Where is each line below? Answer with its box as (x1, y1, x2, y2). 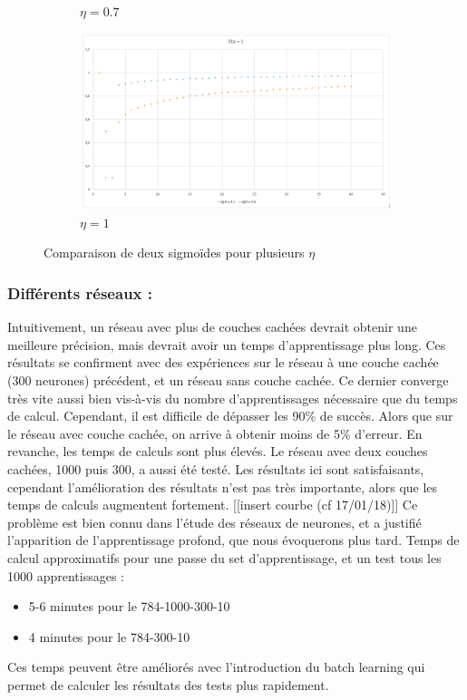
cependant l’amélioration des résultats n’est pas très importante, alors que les (7, 477, 438, 496)
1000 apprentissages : (7, 566, 124, 585)
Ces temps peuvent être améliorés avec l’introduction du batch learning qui (7, 657, 425, 676)
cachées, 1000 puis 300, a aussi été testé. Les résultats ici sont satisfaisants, (7, 459, 424, 478)
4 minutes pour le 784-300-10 (28, 627, 190, 646)
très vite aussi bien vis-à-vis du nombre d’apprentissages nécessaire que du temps (7, 388, 458, 407)
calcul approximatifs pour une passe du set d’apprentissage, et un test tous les (7, 548, 442, 567)
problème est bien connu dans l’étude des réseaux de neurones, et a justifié (7, 512, 422, 531)
